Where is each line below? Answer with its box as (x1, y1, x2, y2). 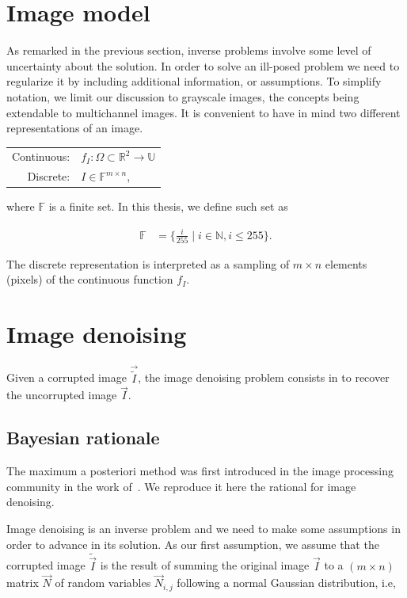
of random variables (55, 574, 151, 591)
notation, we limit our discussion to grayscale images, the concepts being (6, 88, 359, 105)
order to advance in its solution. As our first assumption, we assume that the (6, 535, 379, 552)
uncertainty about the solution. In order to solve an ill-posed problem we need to (6, 57, 400, 74)
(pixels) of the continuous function (6, 271, 173, 288)
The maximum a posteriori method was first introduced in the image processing (6, 463, 394, 479)
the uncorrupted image (6, 387, 117, 403)
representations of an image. (6, 120, 143, 136)
